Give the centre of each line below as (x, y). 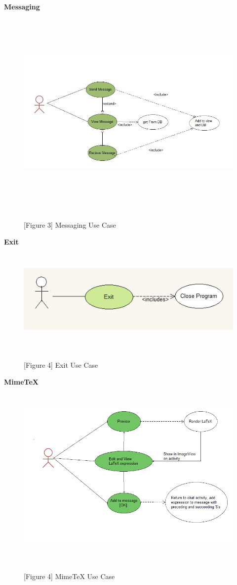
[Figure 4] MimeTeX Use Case (69, 576)
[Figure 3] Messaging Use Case (70, 225)
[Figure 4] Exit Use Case (61, 365)
